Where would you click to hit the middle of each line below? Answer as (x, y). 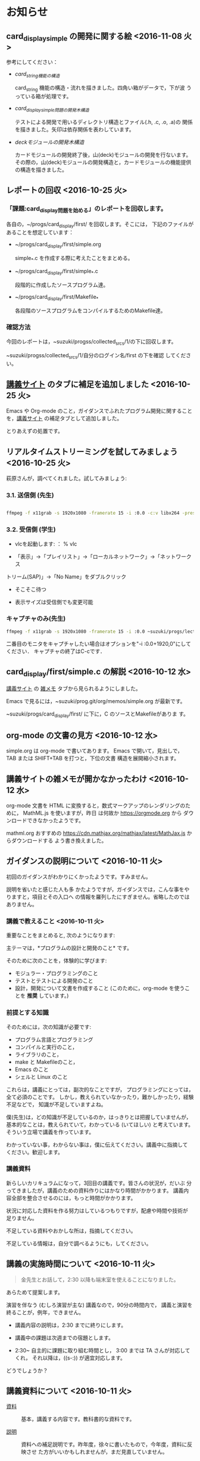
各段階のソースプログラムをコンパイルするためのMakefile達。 (90, 310)
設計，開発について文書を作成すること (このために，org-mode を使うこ (102, 988)
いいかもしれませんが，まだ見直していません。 (110, 1452)
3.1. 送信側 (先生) (30, 495)
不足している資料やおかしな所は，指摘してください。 (71, 1231)
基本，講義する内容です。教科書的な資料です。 (78, 1419)
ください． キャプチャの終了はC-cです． (56, 651)
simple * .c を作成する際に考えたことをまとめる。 (74, 259)
